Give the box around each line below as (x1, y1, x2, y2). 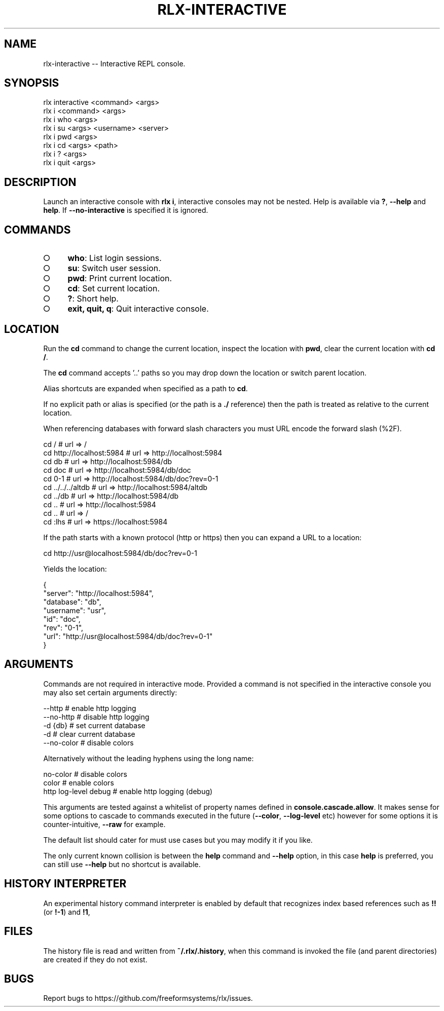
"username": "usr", (43, 606, 106, 615)
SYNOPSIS (4, 77, 59, 90)
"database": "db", (43, 597, 101, 606)
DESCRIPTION (4, 175, 77, 189)
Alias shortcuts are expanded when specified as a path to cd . (43, 384, 248, 393)
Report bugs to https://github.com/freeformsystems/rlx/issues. (43, 994, 253, 1003)
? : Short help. (67, 293, 119, 304)
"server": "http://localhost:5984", (43, 588, 154, 597)
